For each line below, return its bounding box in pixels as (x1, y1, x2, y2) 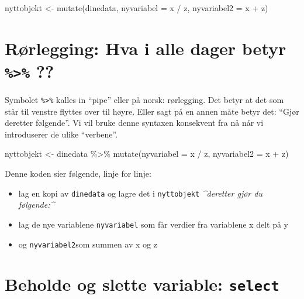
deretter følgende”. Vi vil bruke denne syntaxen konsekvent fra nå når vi (5, 116, 264, 129)
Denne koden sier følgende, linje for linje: (5, 167, 151, 180)
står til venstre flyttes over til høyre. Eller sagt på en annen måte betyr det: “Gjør (5, 105, 299, 117)
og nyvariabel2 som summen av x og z (18, 238, 157, 250)
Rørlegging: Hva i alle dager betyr (5, 36, 286, 60)
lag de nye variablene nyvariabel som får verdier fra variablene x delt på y (18, 218, 288, 230)
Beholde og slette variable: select (5, 272, 279, 296)
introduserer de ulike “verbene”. (5, 128, 118, 140)
